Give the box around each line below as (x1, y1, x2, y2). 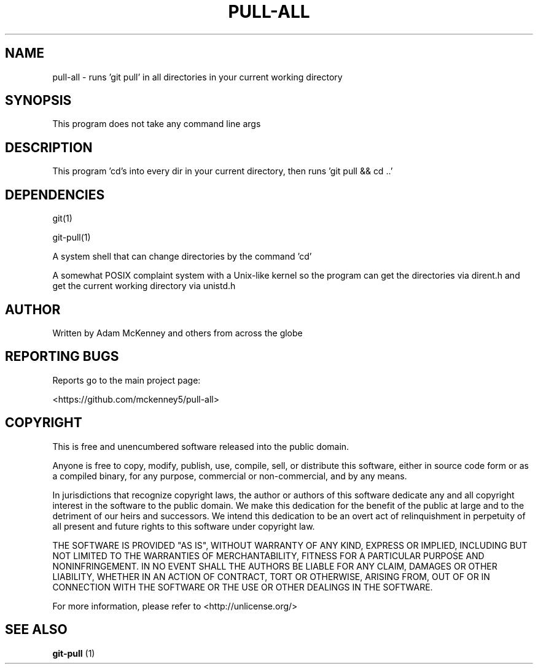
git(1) (52, 213, 72, 224)
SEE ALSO (5, 622, 68, 638)
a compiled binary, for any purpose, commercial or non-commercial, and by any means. (52, 470, 407, 481)
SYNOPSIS (5, 93, 72, 109)
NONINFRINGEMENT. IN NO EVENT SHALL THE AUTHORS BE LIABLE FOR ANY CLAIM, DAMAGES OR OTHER (52, 560, 497, 571)
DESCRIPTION (5, 139, 93, 155)
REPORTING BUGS (5, 349, 119, 365)
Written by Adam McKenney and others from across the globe (52, 327, 303, 338)
